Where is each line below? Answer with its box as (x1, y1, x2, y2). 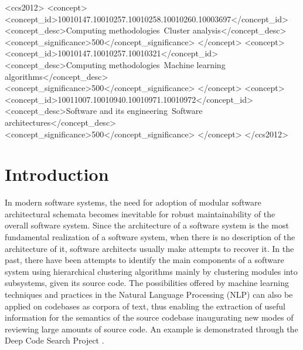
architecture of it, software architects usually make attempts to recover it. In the (5, 242, 294, 254)
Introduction (5, 162, 109, 186)
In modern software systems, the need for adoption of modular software (5, 196, 261, 208)
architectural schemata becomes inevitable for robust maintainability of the (5, 207, 275, 220)
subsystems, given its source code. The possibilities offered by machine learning (5, 277, 289, 289)
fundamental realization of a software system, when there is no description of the (5, 231, 295, 243)
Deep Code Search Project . (5, 334, 104, 346)
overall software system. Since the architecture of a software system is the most (5, 219, 289, 231)
